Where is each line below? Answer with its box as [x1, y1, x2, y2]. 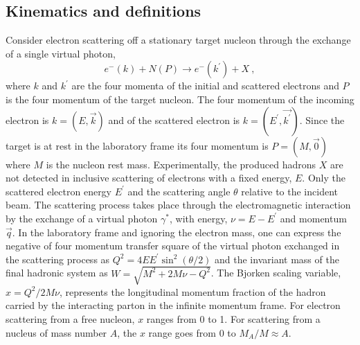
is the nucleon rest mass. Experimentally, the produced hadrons [46, 157, 316, 171]
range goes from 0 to [148, 325, 236, 339]
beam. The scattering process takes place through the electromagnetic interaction [6, 197, 351, 212]
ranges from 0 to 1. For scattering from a [146, 312, 321, 326]
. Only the [302, 170, 345, 185]
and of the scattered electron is [108, 112, 240, 127]
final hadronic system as [6, 265, 108, 280]
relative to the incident [241, 184, 338, 198]
